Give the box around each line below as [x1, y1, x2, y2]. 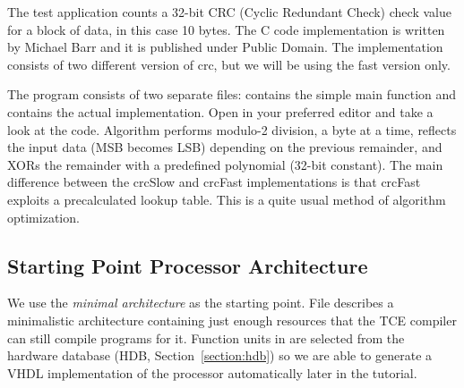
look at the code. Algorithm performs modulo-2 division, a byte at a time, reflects [7, 120, 457, 139]
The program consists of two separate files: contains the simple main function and [7, 85, 457, 104]
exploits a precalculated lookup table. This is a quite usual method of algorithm [7, 190, 446, 208]
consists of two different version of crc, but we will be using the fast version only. [7, 55, 451, 73]
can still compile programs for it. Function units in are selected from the [7, 328, 405, 347]
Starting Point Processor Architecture [7, 251, 368, 279]
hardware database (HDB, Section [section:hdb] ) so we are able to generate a [7, 346, 433, 365]
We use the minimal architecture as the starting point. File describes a [7, 293, 394, 312]
